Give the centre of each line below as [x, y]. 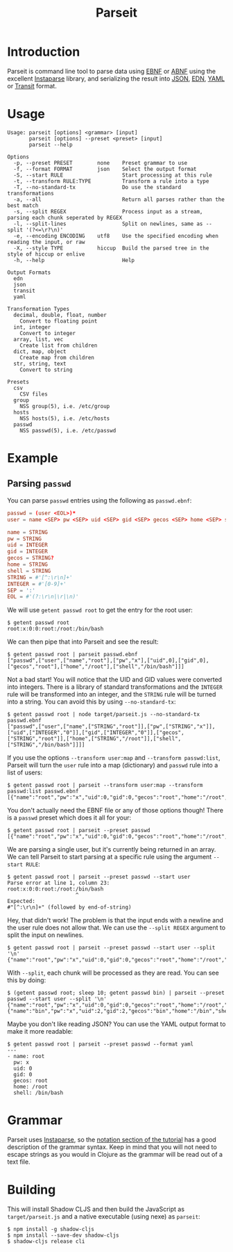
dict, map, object [40, 351]
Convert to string [46, 370]
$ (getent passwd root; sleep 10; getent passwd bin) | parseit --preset [116, 993]
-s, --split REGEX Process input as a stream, [108, 211]
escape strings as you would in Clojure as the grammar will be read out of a [115, 1155]
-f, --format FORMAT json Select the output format [105, 169]
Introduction [44, 52]
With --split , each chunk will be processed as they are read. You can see [113, 973]
